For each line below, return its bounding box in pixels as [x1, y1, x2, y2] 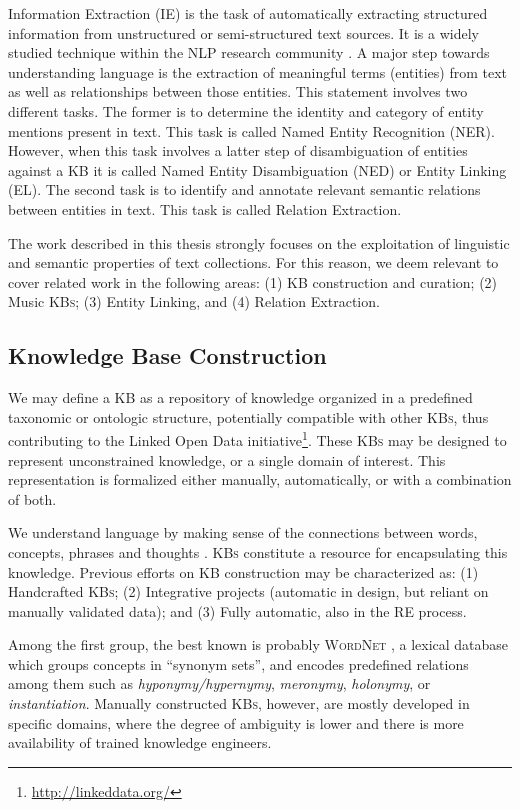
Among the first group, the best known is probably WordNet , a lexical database [8, 634, 509, 655]
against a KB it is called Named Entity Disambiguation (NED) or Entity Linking [8, 159, 507, 180]
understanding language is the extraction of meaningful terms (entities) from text [8, 61, 508, 82]
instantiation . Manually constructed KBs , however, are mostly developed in [8, 693, 470, 714]
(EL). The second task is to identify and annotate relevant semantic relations [8, 179, 481, 200]
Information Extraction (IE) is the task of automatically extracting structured [8, 3, 488, 23]
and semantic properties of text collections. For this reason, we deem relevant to [8, 252, 499, 273]
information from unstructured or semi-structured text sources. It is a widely [8, 22, 479, 43]
